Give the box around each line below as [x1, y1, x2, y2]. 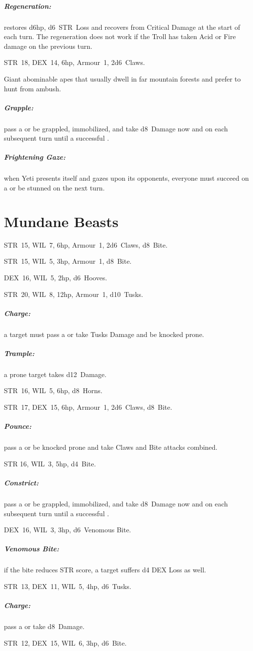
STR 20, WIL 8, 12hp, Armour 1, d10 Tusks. [4, 289, 143, 299]
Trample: [4, 348, 35, 358]
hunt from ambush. [4, 83, 61, 93]
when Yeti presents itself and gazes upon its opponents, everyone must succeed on [4, 173, 249, 183]
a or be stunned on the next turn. [4, 183, 105, 193]
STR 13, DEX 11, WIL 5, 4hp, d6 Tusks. [4, 581, 131, 591]
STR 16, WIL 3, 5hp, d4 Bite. [4, 458, 96, 468]
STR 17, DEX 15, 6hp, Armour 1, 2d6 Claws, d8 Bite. [4, 402, 172, 412]
